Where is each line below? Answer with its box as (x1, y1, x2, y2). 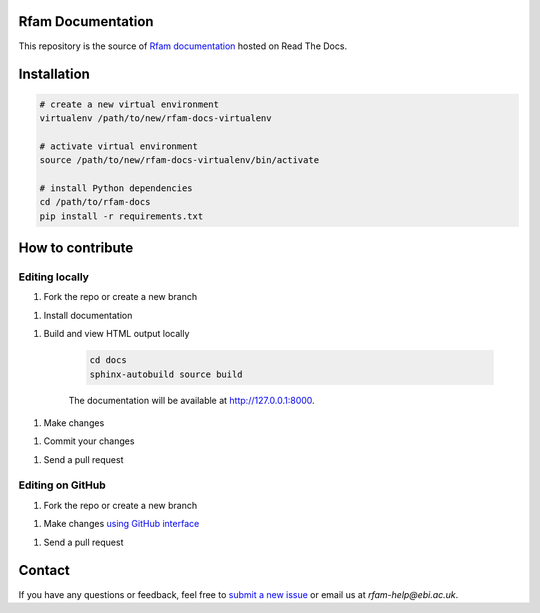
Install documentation (43, 309, 133, 321)
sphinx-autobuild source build (89, 368, 244, 380)
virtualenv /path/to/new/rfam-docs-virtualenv (39, 112, 272, 124)
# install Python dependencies (39, 182, 194, 194)
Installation (18, 66, 90, 83)
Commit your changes (43, 435, 135, 447)
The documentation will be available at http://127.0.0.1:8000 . (68, 394, 315, 406)
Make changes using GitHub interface (43, 518, 200, 530)
